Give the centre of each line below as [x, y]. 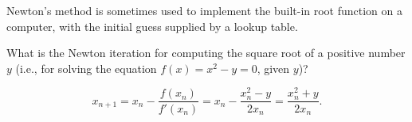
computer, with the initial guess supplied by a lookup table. [152, 26]
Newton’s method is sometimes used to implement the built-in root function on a [205, 10]
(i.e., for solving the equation [86, 68]
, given [273, 68]
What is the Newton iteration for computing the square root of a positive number [206, 53]
